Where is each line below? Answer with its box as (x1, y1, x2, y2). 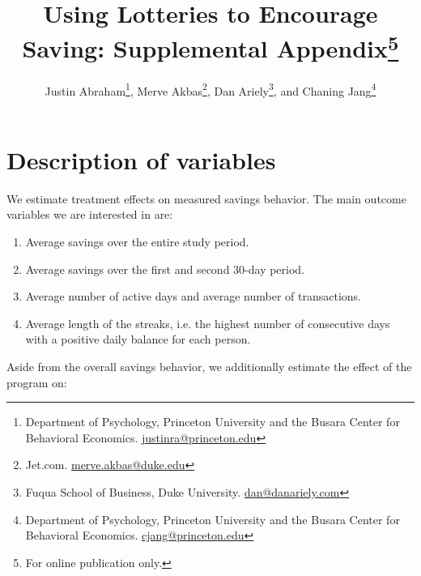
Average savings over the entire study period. (25, 233, 249, 250)
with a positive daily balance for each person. (25, 331, 251, 348)
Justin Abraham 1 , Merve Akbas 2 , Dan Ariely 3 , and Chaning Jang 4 (45, 79, 376, 99)
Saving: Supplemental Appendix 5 (22, 28, 399, 65)
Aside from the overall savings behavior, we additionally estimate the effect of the (6, 357, 412, 374)
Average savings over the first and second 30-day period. (25, 260, 305, 277)
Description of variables (6, 143, 276, 176)
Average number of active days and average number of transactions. (25, 288, 361, 305)
